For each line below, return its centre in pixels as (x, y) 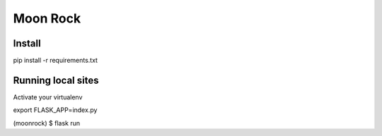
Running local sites (56, 80)
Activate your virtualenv (48, 97)
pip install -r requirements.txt (56, 61)
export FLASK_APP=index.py (55, 110)
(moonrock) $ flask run (47, 123)
